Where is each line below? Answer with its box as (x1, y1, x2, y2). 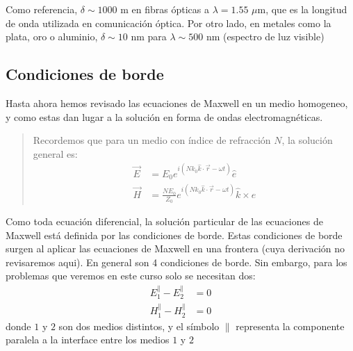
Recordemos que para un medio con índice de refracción (33, 133, 271, 147)
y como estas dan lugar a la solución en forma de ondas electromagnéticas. (6, 109, 323, 124)
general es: (33, 146, 78, 161)
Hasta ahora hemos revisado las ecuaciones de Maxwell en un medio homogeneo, (6, 95, 348, 110)
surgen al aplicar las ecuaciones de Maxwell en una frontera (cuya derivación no (6, 241, 345, 256)
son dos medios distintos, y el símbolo (58, 318, 220, 333)
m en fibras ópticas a (120, 2, 209, 16)
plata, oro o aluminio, (6, 29, 98, 44)
